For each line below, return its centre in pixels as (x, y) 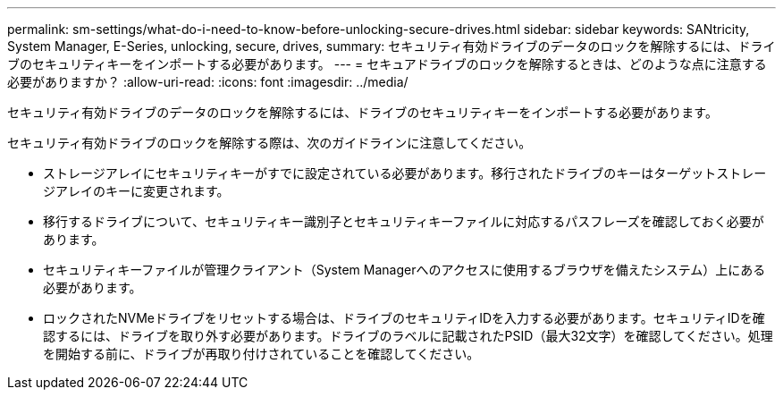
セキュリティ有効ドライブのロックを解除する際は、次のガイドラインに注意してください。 (269, 143)
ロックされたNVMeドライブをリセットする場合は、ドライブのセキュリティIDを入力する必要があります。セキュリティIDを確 (404, 318)
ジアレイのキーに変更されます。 (136, 191)
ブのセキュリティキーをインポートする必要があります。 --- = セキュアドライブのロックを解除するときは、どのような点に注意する (387, 64)
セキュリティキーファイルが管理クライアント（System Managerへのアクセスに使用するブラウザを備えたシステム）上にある (404, 270)
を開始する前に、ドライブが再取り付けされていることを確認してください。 (261, 354)
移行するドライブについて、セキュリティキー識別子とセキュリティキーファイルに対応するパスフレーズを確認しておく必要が (404, 221)
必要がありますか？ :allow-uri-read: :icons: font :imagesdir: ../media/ (208, 82)
